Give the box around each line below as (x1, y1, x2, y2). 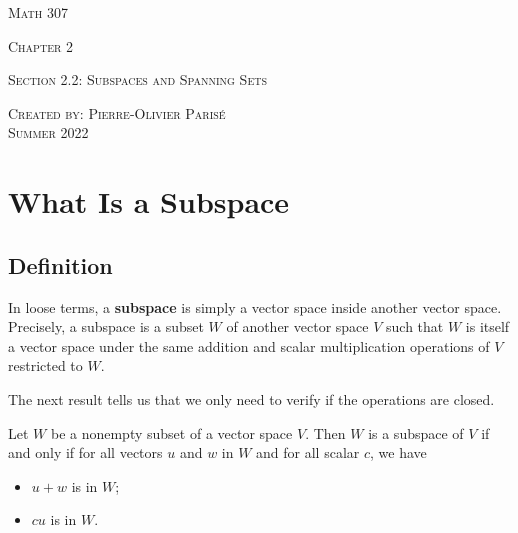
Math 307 (8, 2, 68, 22)
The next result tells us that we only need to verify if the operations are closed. (8, 388, 495, 409)
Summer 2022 (8, 122, 89, 143)
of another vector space (226, 316, 369, 337)
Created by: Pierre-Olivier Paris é (8, 102, 226, 123)
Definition (8, 249, 113, 280)
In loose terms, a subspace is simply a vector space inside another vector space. (8, 296, 502, 317)
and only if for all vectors (8, 442, 163, 463)
